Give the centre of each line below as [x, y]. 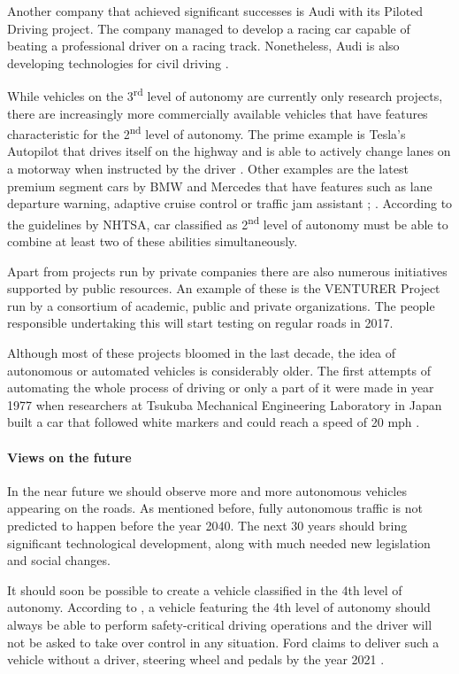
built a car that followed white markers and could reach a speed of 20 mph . [214, 422]
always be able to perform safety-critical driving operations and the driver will [220, 624]
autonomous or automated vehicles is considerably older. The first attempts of [219, 370]
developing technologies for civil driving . [118, 62]
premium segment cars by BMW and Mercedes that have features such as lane [220, 186]
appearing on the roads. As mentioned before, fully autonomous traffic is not [215, 508]
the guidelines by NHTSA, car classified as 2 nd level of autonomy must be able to [228, 222]
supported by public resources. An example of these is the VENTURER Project [224, 288]
